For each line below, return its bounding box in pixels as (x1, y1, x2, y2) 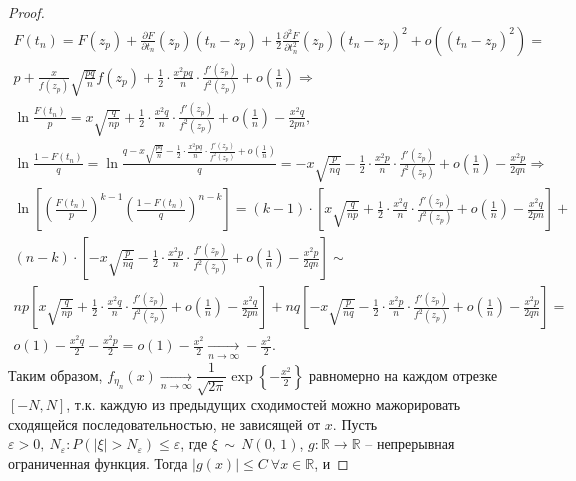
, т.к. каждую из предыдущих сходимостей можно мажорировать (66, 393, 461, 414)
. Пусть (332, 413, 378, 434)
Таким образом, (8, 364, 103, 385)
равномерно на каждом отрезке (309, 364, 498, 385)
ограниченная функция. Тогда (8, 452, 188, 473)
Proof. (8, 2, 45, 22)
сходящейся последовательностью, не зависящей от (8, 413, 321, 434)
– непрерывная (365, 433, 455, 454)
